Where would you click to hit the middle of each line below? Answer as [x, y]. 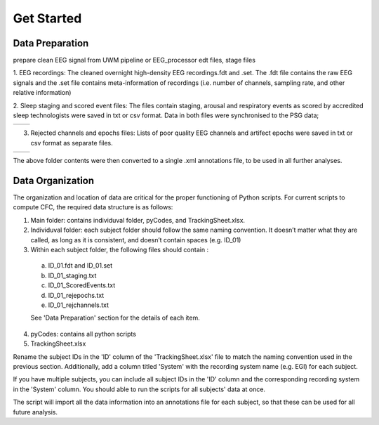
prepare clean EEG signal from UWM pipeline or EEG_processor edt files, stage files [134, 60]
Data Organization [54, 181]
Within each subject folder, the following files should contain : [120, 250]
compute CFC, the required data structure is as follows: [93, 207]
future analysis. [35, 412]
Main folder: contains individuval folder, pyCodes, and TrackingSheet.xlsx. [138, 220]
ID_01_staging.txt [72, 275]
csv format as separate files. [72, 143]
